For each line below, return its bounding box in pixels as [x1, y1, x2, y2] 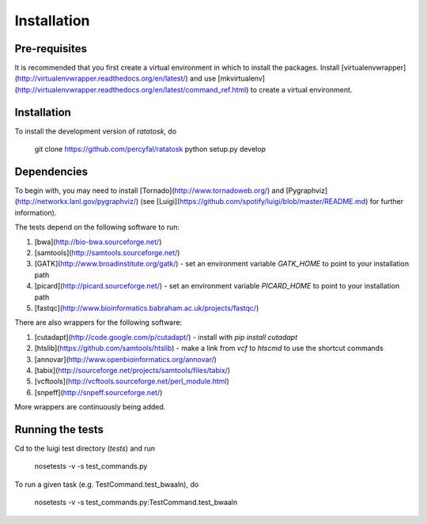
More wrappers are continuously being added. [14, 402, 166, 412]
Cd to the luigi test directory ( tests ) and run [14, 443, 156, 453]
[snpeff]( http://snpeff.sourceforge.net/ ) [34, 387, 163, 397]
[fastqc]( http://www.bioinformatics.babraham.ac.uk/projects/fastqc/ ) [34, 303, 259, 312]
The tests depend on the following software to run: [14, 222, 180, 232]
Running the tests [14, 423, 104, 436]
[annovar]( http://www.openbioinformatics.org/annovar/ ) [34, 354, 217, 364]
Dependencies [14, 164, 89, 178]
